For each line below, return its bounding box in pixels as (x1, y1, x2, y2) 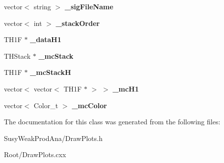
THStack (4, 50, 31, 61)
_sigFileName (64, 1, 113, 11)
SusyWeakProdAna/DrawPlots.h (4, 133, 103, 143)
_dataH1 (30, 34, 61, 45)
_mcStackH (30, 67, 71, 77)
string (33, 1, 51, 11)
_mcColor (72, 100, 107, 110)
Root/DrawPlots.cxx (4, 149, 66, 160)
